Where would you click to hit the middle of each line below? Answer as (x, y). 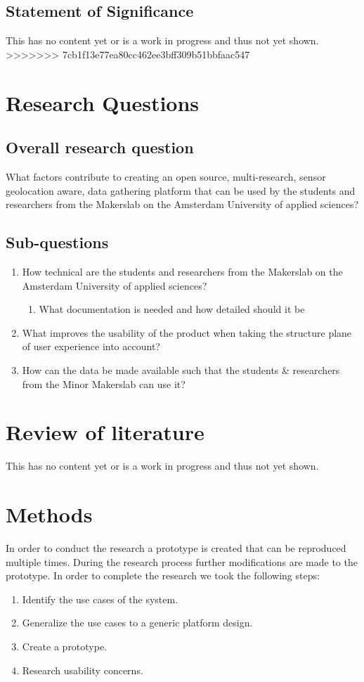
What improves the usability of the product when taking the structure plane (187, 332)
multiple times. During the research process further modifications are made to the (182, 561)
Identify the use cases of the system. (100, 599)
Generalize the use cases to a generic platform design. (137, 623)
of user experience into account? (91, 346)
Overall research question (100, 147)
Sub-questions (57, 242)
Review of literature (105, 432)
